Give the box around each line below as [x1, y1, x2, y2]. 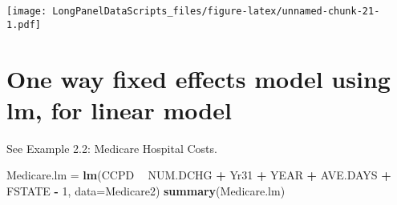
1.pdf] [6, 18, 41, 30]
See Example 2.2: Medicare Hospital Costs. [6, 139, 217, 156]
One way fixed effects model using [6, 62, 391, 94]
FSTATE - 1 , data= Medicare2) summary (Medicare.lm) [6, 182, 286, 199]
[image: [6, 6, 47, 17]
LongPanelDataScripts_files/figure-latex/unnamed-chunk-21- [52, 6, 380, 17]
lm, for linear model [6, 93, 232, 126]
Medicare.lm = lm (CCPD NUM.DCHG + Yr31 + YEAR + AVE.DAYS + [6, 167, 391, 183]
